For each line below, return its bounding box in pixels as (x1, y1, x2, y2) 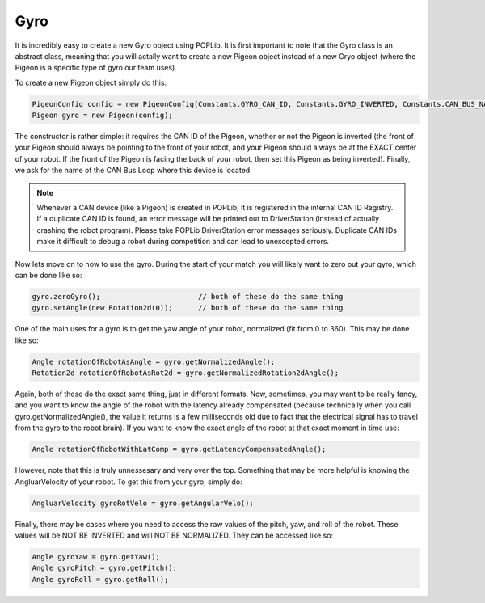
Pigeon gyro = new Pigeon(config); (32, 111, 173, 120)
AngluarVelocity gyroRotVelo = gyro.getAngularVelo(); (32, 498, 254, 508)
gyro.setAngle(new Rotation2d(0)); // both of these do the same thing (32, 303, 344, 313)
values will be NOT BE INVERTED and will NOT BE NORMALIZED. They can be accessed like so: (15, 530, 334, 540)
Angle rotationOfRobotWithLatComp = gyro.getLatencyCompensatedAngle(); (32, 445, 327, 454)
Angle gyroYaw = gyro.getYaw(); (32, 552, 161, 561)
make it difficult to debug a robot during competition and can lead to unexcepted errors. (36, 237, 330, 247)
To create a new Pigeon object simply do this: (15, 78, 167, 87)
